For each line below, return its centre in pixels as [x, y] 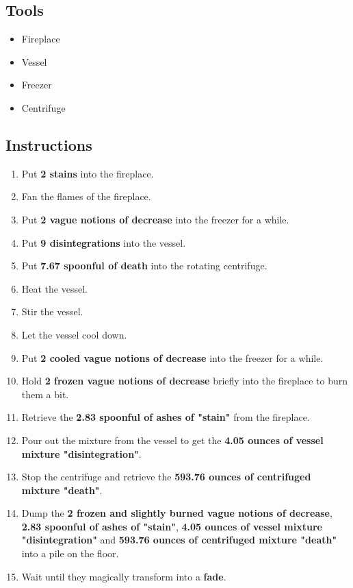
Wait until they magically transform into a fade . [124, 576]
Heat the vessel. [54, 288]
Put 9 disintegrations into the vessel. [104, 242]
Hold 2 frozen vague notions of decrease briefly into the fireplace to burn [185, 381]
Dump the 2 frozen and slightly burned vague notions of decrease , [177, 513]
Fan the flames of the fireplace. [86, 196]
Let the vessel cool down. [74, 334]
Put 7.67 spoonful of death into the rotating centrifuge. [144, 266]
